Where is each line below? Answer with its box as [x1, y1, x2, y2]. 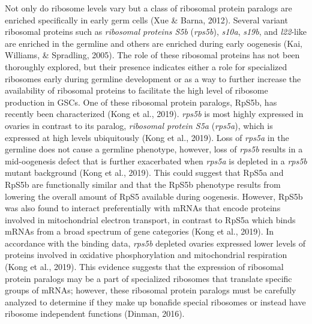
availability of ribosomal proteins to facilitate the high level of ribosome [5, 84, 268, 97]
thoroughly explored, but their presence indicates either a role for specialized [5, 60, 287, 73]
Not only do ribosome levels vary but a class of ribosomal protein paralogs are [5, 2, 292, 14]
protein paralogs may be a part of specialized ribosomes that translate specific [5, 272, 292, 284]
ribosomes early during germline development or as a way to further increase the [5, 72, 301, 85]
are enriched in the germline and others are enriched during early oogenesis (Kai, [5, 37, 302, 49]
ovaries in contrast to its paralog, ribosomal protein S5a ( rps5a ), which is [5, 119, 273, 131]
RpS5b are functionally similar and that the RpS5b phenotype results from [5, 178, 281, 190]
